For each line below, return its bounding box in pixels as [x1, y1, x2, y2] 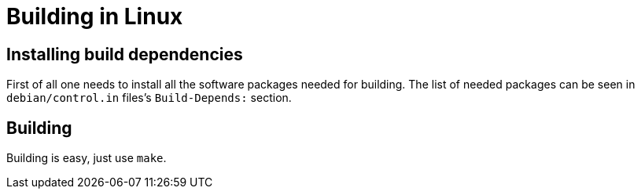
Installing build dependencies [6, 44, 243, 64]
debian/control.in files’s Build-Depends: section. [6, 91, 292, 105]
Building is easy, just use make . [6, 151, 167, 165]
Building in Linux [6, 3, 183, 30]
